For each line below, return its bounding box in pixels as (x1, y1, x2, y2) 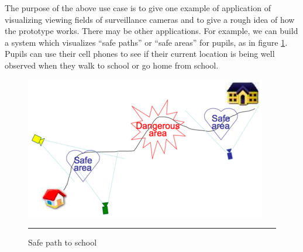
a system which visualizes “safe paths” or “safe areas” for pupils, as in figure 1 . (5, 36, 288, 48)
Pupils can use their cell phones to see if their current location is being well (5, 47, 275, 60)
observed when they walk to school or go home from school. (5, 59, 219, 71)
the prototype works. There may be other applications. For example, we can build (5, 25, 298, 37)
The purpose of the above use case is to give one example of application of (5, 2, 271, 13)
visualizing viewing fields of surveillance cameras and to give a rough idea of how (5, 13, 295, 25)
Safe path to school (28, 236, 97, 248)
